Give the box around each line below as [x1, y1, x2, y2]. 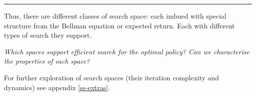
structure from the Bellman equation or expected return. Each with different [4, 20, 235, 30]
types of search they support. [4, 30, 92, 40]
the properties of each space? [4, 56, 90, 66]
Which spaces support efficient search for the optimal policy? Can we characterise [4, 46, 250, 56]
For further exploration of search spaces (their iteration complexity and [4, 72, 219, 82]
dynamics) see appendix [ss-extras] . [4, 82, 110, 92]
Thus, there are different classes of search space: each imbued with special [4, 11, 226, 21]
